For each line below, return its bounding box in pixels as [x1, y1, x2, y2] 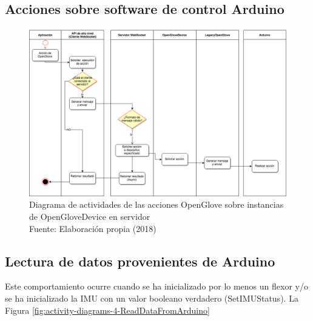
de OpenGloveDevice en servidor [29, 210, 150, 222]
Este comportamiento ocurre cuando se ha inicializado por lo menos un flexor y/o [5, 280, 308, 293]
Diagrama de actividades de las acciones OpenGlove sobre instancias [29, 198, 284, 211]
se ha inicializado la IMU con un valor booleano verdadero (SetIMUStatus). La [5, 291, 298, 304]
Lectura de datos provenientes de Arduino [5, 251, 275, 270]
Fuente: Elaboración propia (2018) [29, 222, 156, 234]
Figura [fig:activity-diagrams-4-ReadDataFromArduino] [5, 303, 210, 316]
